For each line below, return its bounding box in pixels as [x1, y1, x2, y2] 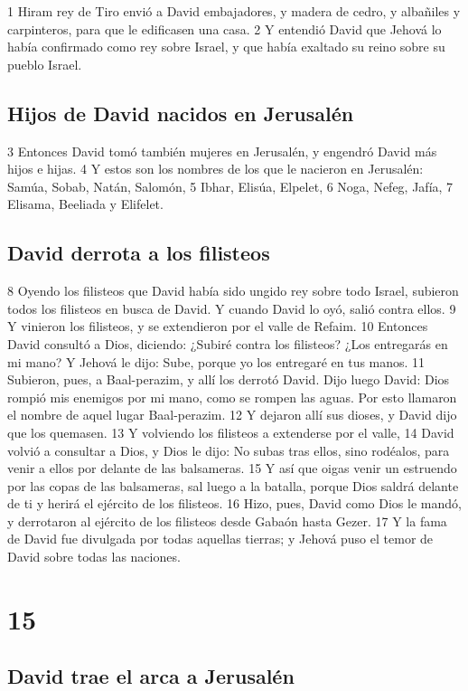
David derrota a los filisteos [7, 239, 270, 267]
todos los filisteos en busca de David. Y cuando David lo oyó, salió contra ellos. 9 [7, 298, 456, 317]
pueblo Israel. [7, 54, 82, 73]
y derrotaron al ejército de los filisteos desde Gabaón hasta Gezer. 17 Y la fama [7, 511, 447, 530]
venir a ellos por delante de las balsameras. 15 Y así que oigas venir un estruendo [7, 459, 457, 478]
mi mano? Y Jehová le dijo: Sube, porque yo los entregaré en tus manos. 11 [7, 352, 426, 371]
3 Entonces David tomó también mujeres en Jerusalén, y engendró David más [7, 141, 437, 160]
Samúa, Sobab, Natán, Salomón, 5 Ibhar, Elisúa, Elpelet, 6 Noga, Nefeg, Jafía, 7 [7, 176, 454, 195]
